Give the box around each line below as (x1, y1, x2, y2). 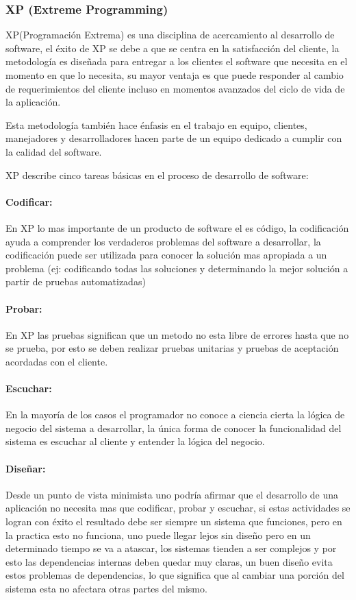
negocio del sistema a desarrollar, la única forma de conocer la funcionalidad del (5, 420, 342, 435)
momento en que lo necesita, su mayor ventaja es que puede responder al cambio (5, 68, 344, 82)
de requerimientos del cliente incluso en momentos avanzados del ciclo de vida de (5, 81, 345, 95)
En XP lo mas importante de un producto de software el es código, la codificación (5, 220, 349, 235)
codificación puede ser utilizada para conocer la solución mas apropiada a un (5, 248, 327, 262)
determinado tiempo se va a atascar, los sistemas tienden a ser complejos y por (5, 541, 337, 555)
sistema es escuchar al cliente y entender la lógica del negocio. (5, 434, 265, 448)
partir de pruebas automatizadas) (5, 274, 146, 289)
